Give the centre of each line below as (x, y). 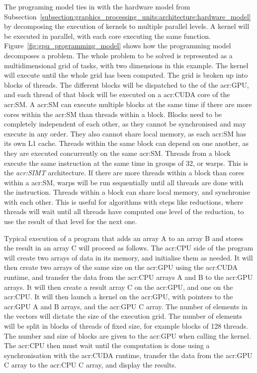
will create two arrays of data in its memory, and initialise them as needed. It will (128, 257)
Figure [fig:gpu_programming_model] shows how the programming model (118, 46)
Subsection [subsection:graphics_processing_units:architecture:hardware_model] (128, 16)
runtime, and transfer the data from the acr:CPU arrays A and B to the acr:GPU (128, 277)
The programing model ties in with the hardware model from (97, 6)
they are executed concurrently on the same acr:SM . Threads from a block (117, 153)
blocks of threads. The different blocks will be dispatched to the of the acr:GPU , (127, 84)
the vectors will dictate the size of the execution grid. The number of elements (123, 316)
